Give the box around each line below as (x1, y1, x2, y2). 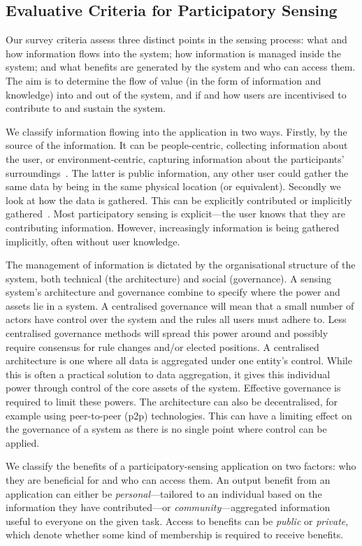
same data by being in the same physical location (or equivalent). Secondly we (6, 179, 341, 194)
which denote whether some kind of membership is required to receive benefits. (6, 527, 344, 542)
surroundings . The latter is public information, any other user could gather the (6, 165, 349, 180)
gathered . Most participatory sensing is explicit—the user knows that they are (6, 206, 345, 221)
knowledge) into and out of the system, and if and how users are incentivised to (6, 87, 347, 101)
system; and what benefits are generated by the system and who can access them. (6, 59, 356, 74)
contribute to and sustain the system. (6, 101, 166, 115)
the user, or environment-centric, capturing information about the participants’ (6, 151, 345, 166)
